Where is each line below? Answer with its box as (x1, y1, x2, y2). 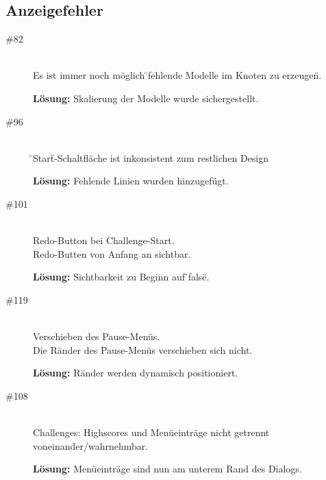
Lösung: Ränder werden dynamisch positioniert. (33, 365, 238, 380)
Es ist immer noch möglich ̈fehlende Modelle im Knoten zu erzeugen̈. (33, 68, 322, 82)
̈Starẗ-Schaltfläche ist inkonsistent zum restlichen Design (33, 150, 269, 165)
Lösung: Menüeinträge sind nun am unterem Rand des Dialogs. (33, 461, 302, 476)
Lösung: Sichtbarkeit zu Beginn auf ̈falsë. (33, 269, 210, 284)
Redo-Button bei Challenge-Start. (33, 233, 175, 248)
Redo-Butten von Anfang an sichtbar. (33, 246, 191, 261)
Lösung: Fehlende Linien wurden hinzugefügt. (33, 173, 229, 188)
